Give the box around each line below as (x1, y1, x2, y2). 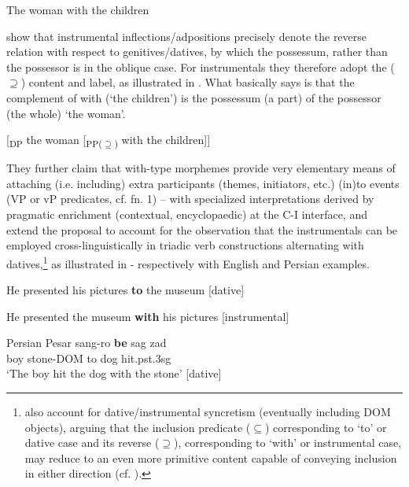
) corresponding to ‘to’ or (264, 419, 387, 435)
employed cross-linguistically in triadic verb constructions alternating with (6, 237, 364, 253)
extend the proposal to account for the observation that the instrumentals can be (6, 221, 398, 238)
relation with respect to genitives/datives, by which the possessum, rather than (6, 43, 388, 60)
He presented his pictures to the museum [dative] (6, 282, 245, 298)
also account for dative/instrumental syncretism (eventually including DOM (24, 404, 391, 420)
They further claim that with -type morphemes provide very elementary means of (6, 160, 396, 176)
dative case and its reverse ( (24, 434, 160, 451)
